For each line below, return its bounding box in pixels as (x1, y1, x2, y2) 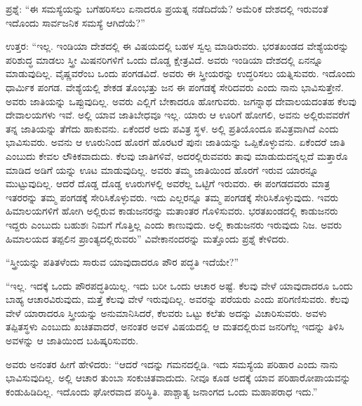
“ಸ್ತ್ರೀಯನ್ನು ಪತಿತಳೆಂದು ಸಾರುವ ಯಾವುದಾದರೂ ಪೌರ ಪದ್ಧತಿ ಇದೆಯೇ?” (6, 255, 239, 269)
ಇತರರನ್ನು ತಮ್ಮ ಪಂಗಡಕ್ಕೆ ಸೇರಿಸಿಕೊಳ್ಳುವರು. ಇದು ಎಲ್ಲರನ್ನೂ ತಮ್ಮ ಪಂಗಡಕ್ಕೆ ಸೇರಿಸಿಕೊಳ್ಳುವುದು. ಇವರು (6, 189, 339, 204)
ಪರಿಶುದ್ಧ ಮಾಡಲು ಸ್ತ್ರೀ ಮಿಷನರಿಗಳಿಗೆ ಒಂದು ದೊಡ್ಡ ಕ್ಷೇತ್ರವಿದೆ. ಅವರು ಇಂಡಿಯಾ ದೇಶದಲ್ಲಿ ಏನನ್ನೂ (6, 52, 323, 67)
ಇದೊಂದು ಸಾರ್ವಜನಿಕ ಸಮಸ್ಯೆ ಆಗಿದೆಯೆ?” (6, 15, 145, 29)
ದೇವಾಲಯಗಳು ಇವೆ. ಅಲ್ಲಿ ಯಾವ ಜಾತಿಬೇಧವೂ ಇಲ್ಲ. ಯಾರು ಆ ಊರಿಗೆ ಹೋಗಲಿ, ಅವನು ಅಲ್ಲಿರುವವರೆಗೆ (6, 107, 350, 122)
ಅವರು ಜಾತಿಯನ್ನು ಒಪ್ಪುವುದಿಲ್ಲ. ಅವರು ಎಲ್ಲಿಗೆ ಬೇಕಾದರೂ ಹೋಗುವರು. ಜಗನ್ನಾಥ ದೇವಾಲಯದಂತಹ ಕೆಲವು (6, 93, 356, 108)
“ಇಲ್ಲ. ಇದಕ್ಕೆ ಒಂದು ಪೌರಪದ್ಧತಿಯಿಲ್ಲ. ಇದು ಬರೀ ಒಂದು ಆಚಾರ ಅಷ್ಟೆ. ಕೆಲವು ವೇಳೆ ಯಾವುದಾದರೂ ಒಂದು (6, 278, 353, 292)
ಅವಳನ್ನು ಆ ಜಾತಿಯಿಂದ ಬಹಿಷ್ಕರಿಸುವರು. (6, 333, 139, 348)
